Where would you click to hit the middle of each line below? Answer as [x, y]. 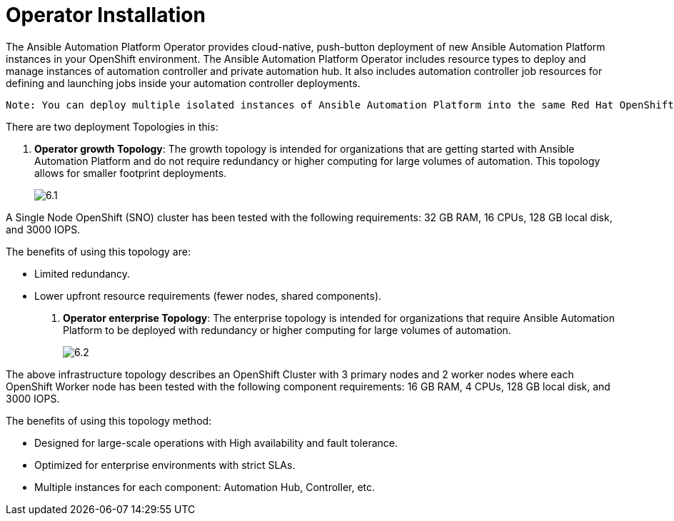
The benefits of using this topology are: [98, 251]
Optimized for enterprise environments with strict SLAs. [165, 465]
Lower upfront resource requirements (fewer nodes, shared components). [208, 295]
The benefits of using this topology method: [109, 420]
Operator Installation [106, 15]
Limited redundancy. [82, 273]
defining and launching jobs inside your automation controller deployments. [183, 83]
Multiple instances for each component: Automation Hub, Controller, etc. [205, 487]
